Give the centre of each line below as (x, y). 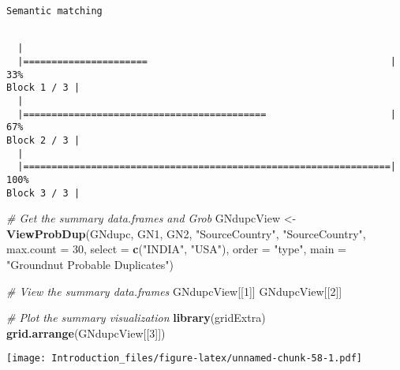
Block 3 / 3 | (43, 193)
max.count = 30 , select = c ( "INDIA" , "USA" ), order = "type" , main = (177, 249)
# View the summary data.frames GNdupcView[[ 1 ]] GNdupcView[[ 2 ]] (174, 291)
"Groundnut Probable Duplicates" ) (90, 264)
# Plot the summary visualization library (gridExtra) (136, 318)
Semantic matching (54, 11)
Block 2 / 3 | (43, 140)
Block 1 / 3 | (43, 88)
